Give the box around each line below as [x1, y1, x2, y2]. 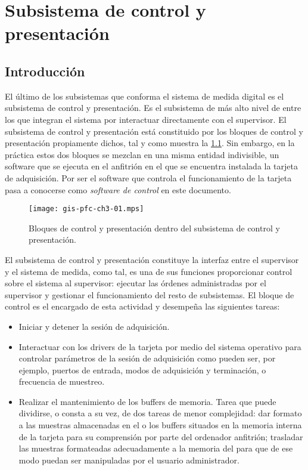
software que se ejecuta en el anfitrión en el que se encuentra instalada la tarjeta [5, 160, 298, 172]
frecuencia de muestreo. [18, 375, 105, 388]
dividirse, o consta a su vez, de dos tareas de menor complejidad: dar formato [18, 407, 302, 419]
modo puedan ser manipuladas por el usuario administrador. [18, 453, 239, 466]
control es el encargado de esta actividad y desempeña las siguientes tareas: [5, 300, 280, 313]
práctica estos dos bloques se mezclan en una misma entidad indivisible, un [5, 148, 279, 160]
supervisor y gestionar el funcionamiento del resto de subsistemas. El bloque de [5, 288, 294, 301]
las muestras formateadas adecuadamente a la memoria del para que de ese [18, 442, 293, 454]
